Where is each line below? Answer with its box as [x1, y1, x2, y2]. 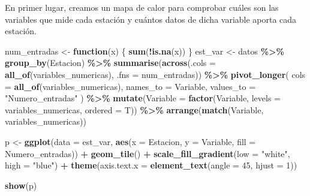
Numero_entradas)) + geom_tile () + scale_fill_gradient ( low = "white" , [5, 147, 290, 159]
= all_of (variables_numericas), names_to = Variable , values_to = [5, 80, 256, 92]
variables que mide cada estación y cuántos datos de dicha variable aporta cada [5, 13, 297, 25]
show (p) [5, 179, 37, 191]
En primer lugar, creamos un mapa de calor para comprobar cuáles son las [5, 1, 279, 13]
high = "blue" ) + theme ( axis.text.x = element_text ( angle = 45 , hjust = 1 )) [5, 159, 297, 171]
